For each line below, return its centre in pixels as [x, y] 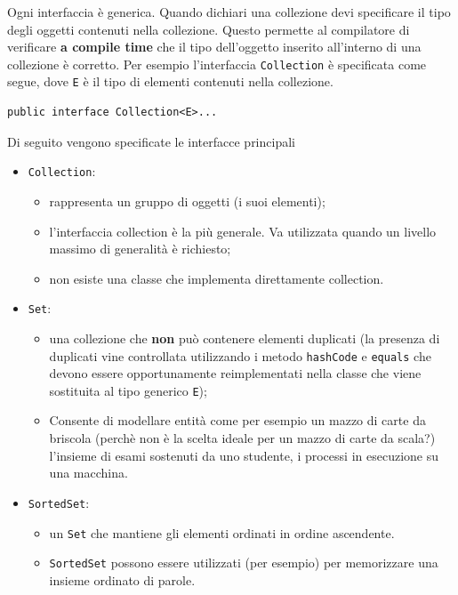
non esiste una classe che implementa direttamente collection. [217, 278]
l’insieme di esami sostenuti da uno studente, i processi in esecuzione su [244, 455]
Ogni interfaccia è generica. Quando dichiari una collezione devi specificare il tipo [229, 12]
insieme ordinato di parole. [122, 579]
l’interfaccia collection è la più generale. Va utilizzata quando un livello [243, 231]
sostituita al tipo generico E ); [128, 390]
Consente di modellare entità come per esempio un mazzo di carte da [237, 420]
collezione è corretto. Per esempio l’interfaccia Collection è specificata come [217, 64]
